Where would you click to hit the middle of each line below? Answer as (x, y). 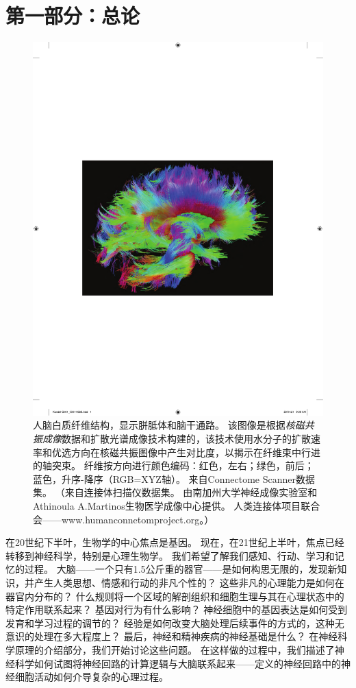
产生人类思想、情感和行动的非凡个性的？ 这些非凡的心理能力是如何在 (189, 582)
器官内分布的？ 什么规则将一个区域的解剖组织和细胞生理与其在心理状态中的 (175, 596)
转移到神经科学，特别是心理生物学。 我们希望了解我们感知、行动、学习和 (170, 555)
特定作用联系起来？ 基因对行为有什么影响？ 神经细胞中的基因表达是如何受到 (177, 609)
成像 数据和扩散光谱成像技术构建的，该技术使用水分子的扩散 (176, 439)
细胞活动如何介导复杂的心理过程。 (91, 677)
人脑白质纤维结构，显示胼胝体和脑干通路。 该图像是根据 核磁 (169, 425)
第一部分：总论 (73, 15)
